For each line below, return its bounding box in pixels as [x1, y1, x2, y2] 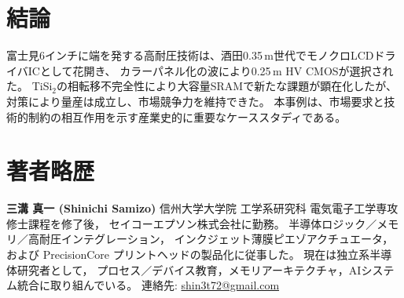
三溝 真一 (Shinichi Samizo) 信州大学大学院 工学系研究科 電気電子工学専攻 [6, 200, 398, 216]
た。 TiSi [6, 78, 53, 94]
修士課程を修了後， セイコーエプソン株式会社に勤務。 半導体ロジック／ [6, 215, 377, 231]
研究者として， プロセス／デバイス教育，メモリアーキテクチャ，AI [17, 261, 362, 278]
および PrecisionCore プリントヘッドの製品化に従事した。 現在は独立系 [6, 246, 370, 262]
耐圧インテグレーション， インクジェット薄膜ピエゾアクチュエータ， [39, 231, 394, 247]
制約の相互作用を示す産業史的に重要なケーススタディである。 [28, 108, 347, 125]
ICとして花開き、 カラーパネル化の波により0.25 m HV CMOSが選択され [28, 62, 394, 78]
